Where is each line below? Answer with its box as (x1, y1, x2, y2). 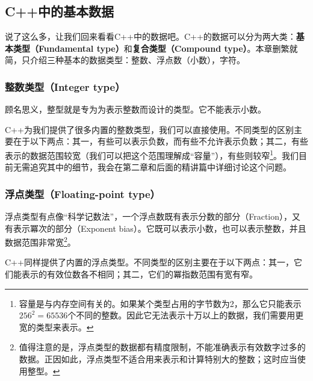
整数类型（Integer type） (5, 79, 125, 94)
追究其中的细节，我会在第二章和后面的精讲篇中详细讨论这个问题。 (29, 161, 291, 173)
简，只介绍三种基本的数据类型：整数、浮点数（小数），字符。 (5, 54, 245, 66)
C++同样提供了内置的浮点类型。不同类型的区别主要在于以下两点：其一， (5, 256, 294, 268)
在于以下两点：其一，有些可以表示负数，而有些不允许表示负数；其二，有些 (13, 135, 308, 147)
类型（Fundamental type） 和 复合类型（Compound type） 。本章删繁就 (13, 42, 298, 54)
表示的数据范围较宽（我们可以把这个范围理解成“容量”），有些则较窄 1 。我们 (5, 147, 299, 161)
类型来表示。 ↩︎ (36, 320, 94, 333)
